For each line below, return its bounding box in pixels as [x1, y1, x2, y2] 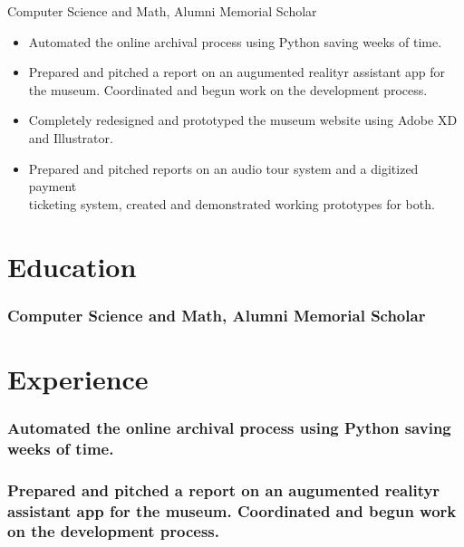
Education [7, 247, 137, 284]
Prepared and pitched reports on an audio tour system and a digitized [28, 158, 419, 178]
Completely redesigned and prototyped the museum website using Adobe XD [28, 110, 458, 130]
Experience [7, 360, 149, 397]
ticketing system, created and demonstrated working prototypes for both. [28, 194, 435, 213]
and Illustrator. [28, 128, 113, 147]
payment [28, 177, 77, 196]
